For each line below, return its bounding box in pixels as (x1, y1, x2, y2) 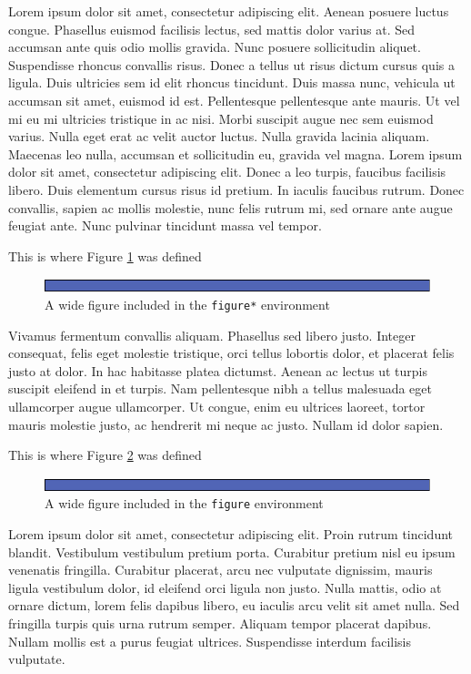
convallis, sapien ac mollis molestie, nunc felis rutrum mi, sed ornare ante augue (8, 198, 453, 217)
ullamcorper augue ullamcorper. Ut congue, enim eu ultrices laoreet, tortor (8, 396, 426, 415)
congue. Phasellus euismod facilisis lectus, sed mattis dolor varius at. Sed (8, 19, 416, 38)
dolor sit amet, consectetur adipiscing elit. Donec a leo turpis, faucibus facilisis (8, 162, 446, 181)
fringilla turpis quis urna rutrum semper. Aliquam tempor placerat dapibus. (8, 613, 432, 632)
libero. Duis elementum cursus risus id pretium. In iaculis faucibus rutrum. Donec (8, 179, 465, 199)
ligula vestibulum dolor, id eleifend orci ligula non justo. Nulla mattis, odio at (8, 577, 442, 597)
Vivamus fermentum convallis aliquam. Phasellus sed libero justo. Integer (8, 325, 416, 344)
